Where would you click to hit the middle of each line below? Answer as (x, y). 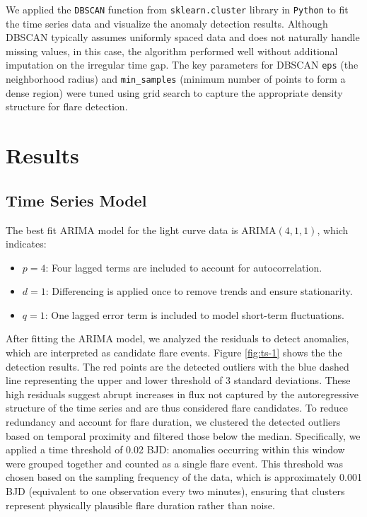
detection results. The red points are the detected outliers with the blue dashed (177, 366)
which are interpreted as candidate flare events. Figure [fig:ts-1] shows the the (174, 353)
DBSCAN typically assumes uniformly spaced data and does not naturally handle (183, 37)
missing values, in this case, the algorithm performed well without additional (172, 51)
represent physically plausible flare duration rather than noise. (140, 505)
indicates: (26, 244)
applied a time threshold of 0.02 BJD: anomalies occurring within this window (175, 449)
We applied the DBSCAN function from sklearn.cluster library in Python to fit (177, 9)
